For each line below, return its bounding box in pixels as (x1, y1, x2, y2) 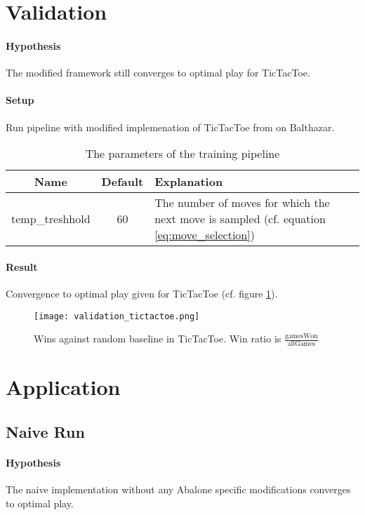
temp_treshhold (11, 210, 91, 227)
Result (6, 259, 38, 274)
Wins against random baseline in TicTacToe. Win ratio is (34, 331, 281, 346)
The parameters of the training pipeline (85, 145, 280, 162)
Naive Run (6, 420, 85, 442)
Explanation (154, 173, 223, 190)
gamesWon (285, 332, 318, 340)
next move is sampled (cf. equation (154, 210, 326, 227)
